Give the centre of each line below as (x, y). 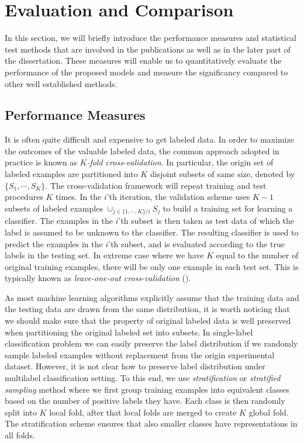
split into (21, 412)
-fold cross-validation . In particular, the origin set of (180, 162)
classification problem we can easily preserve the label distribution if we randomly (151, 343)
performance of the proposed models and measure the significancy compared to (146, 72)
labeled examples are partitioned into (71, 174)
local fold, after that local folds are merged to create (143, 412)
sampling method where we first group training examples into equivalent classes (147, 389)
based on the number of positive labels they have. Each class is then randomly (145, 401)
